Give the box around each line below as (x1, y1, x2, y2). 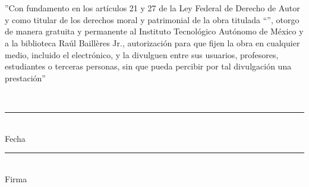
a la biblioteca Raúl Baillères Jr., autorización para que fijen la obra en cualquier (5, 36, 300, 49)
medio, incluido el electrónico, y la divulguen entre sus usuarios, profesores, (5, 48, 279, 61)
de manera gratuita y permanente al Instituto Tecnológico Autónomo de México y (5, 25, 304, 37)
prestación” (5, 71, 46, 84)
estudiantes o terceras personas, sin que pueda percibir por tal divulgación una (5, 60, 292, 72)
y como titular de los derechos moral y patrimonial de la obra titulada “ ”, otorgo (5, 13, 299, 26)
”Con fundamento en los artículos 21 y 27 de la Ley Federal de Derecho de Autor (5, 2, 300, 14)
